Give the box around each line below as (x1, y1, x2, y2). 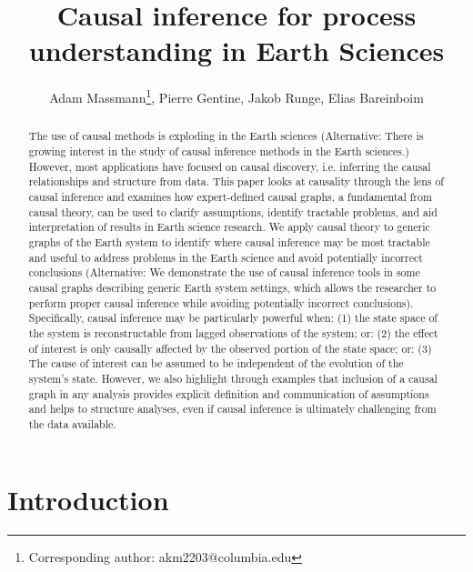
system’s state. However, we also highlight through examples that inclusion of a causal (28, 370, 438, 386)
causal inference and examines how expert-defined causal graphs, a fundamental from (28, 188, 432, 204)
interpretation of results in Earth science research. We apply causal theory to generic (28, 219, 430, 235)
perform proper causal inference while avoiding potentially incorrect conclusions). (28, 295, 414, 310)
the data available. (28, 416, 116, 431)
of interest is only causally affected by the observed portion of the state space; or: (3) (28, 340, 432, 356)
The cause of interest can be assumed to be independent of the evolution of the (28, 356, 404, 371)
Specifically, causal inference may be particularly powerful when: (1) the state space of (28, 310, 438, 326)
